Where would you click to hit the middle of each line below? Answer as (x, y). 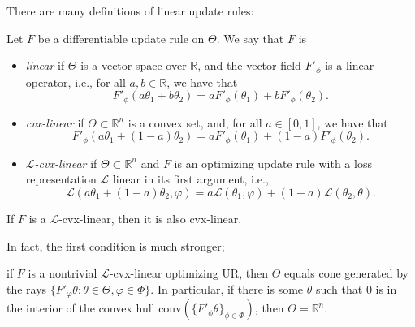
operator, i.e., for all (76, 82)
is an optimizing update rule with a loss (273, 163)
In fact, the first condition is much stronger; (116, 245)
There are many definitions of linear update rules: (130, 11)
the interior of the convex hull (81, 308)
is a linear (350, 65)
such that (339, 288)
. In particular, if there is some (227, 288)
